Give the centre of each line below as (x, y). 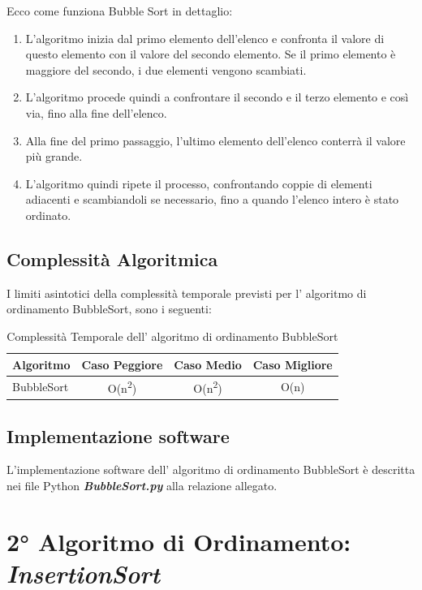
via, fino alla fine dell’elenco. (96, 112)
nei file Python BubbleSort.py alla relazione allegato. (142, 485)
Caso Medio (208, 364)
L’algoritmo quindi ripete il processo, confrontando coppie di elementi (199, 183)
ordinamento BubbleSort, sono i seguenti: (109, 309)
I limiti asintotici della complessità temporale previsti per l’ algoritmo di (187, 293)
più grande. (54, 156)
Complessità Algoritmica (112, 258)
